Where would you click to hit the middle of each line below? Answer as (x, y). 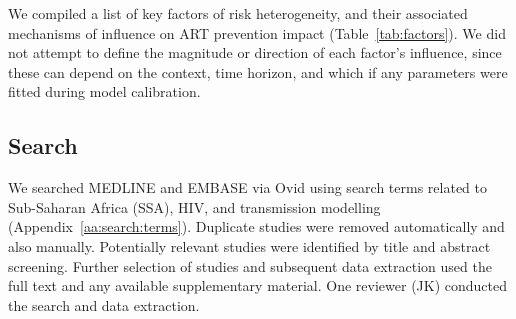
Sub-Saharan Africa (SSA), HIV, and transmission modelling (194, 206)
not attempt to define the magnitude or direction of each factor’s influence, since (255, 52)
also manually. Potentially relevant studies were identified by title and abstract (249, 245)
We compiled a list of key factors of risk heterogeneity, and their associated (238, 13)
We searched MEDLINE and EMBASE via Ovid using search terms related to (247, 187)
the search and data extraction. (104, 304)
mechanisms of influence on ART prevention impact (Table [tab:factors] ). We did (257, 32)
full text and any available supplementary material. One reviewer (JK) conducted (257, 285)
